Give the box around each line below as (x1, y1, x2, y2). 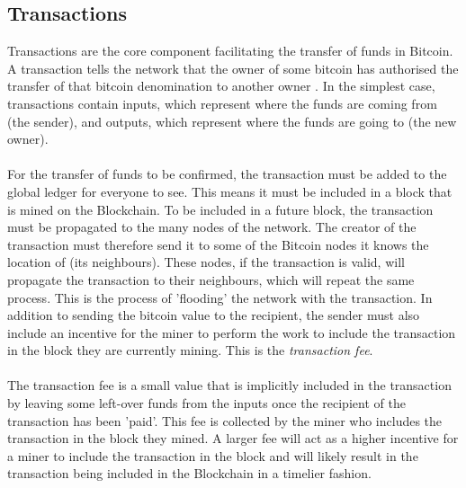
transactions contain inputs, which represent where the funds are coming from (7, 93, 437, 112)
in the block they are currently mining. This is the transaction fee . (7, 341, 373, 359)
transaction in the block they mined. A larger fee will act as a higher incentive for (7, 429, 459, 448)
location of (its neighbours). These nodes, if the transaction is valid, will (7, 253, 405, 271)
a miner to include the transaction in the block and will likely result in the (7, 446, 418, 465)
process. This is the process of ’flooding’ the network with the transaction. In (7, 288, 433, 306)
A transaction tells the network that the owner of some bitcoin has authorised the (7, 58, 459, 77)
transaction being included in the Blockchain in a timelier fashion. (7, 464, 372, 483)
